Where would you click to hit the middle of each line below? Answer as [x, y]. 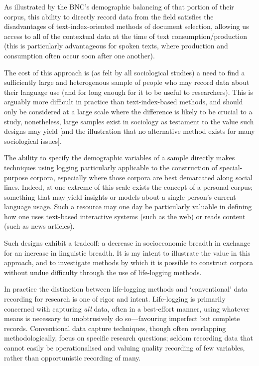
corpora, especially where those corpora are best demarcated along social [141, 177]
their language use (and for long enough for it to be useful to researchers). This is [129, 92]
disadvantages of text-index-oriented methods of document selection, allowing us [127, 26]
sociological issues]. [33, 141]
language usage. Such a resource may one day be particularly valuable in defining [128, 206]
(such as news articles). [39, 226]
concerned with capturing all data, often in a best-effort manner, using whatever [127, 308]
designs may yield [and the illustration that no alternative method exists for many [129, 131]
